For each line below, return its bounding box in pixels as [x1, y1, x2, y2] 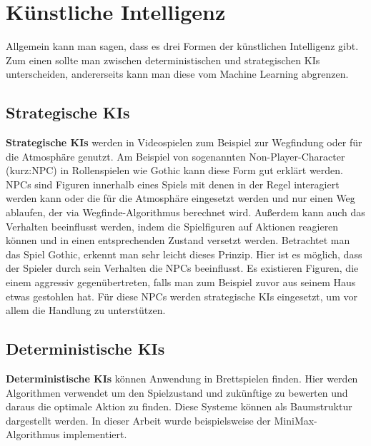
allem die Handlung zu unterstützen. [6, 303, 166, 318]
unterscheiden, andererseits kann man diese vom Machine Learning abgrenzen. [6, 66, 349, 81]
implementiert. [63, 427, 127, 442]
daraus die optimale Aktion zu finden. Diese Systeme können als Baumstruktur [6, 399, 352, 414]
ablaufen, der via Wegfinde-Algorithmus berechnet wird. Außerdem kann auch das [6, 205, 365, 220]
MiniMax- [274, 412, 317, 427]
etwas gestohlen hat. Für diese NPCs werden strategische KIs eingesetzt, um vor [6, 288, 357, 303]
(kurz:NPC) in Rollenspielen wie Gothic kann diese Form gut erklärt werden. [6, 163, 343, 178]
